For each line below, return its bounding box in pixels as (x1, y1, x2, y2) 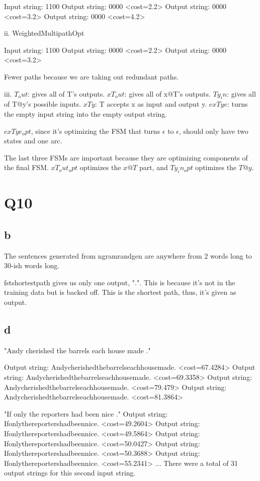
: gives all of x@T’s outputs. (124, 88, 211, 99)
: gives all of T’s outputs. (28, 88, 105, 99)
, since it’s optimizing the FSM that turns (31, 125, 160, 136)
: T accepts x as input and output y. (95, 99, 207, 109)
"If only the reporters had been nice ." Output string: (4, 408, 168, 419)
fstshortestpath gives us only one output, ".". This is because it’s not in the (4, 277, 235, 287)
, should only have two (179, 125, 248, 136)
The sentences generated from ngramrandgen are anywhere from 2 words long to (4, 250, 252, 261)
